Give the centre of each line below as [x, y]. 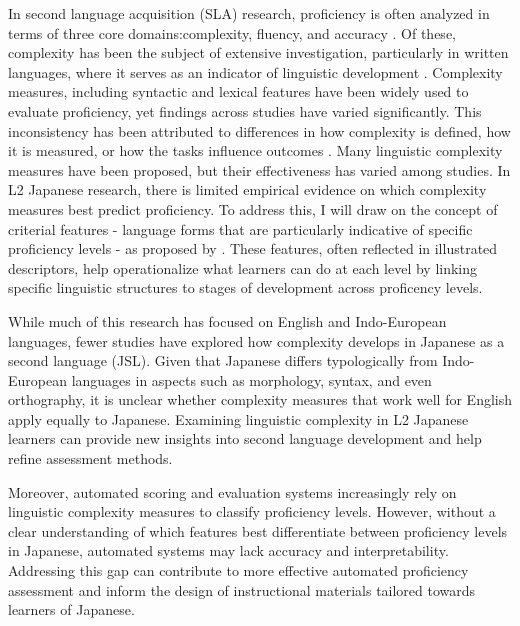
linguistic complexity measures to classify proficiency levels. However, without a [252, 511]
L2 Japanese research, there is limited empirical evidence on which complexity [247, 189]
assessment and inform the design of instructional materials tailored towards [242, 589]
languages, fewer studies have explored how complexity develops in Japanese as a [256, 340]
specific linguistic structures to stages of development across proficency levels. [245, 287]
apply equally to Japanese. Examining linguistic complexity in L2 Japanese [238, 418]
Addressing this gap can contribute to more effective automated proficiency [238, 570]
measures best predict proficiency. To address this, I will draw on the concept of [253, 208]
